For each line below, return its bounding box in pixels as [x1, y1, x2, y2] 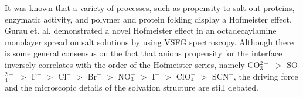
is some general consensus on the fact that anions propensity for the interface [5, 47, 282, 59]
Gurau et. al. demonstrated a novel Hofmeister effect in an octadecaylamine [5, 24, 277, 37]
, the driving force [233, 70, 298, 82]
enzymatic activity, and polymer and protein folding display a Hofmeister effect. [5, 13, 292, 25]
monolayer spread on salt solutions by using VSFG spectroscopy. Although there [5, 35, 294, 48]
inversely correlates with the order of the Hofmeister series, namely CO [5, 58, 260, 70]
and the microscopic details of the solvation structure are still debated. [5, 81, 258, 94]
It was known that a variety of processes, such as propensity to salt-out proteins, [5, 2, 295, 13]
